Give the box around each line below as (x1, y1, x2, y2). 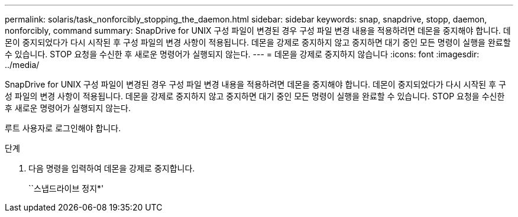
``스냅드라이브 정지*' (28, 183, 104, 193)
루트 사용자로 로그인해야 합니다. (5, 123, 121, 133)
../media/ (5, 60, 40, 70)
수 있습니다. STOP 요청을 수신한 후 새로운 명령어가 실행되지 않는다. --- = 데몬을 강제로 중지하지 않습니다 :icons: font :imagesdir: (5, 49, 480, 59)
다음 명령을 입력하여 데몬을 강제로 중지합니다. (28, 163, 195, 173)
